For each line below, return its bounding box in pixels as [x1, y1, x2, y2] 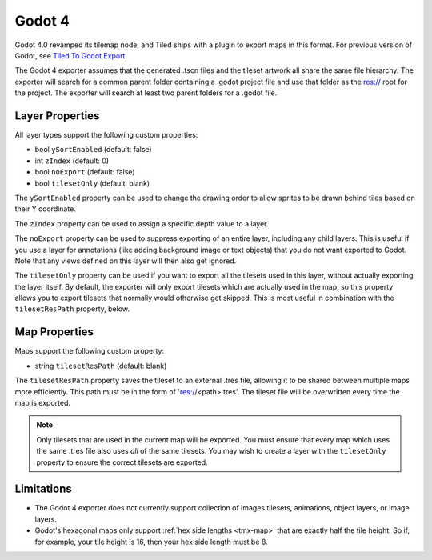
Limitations [14, 482, 72, 496]
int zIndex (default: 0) [34, 156, 110, 166]
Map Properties [14, 325, 94, 339]
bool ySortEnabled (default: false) [34, 145, 152, 154]
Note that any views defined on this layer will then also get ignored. [14, 256, 237, 266]
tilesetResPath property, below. [14, 304, 130, 314]
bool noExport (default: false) [34, 167, 135, 177]
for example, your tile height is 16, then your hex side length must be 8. [34, 537, 268, 546]
